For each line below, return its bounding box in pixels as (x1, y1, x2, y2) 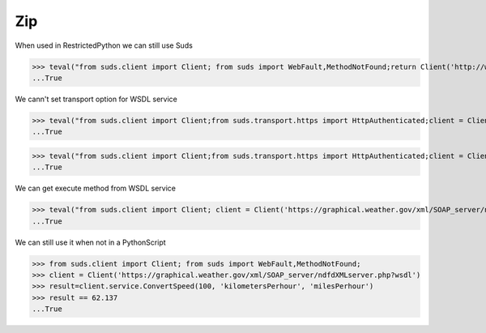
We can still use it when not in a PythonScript (15, 237, 166, 247)
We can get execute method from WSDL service (15, 183, 177, 194)
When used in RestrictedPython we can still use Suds (15, 41, 194, 50)
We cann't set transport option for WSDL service (15, 94, 177, 104)
